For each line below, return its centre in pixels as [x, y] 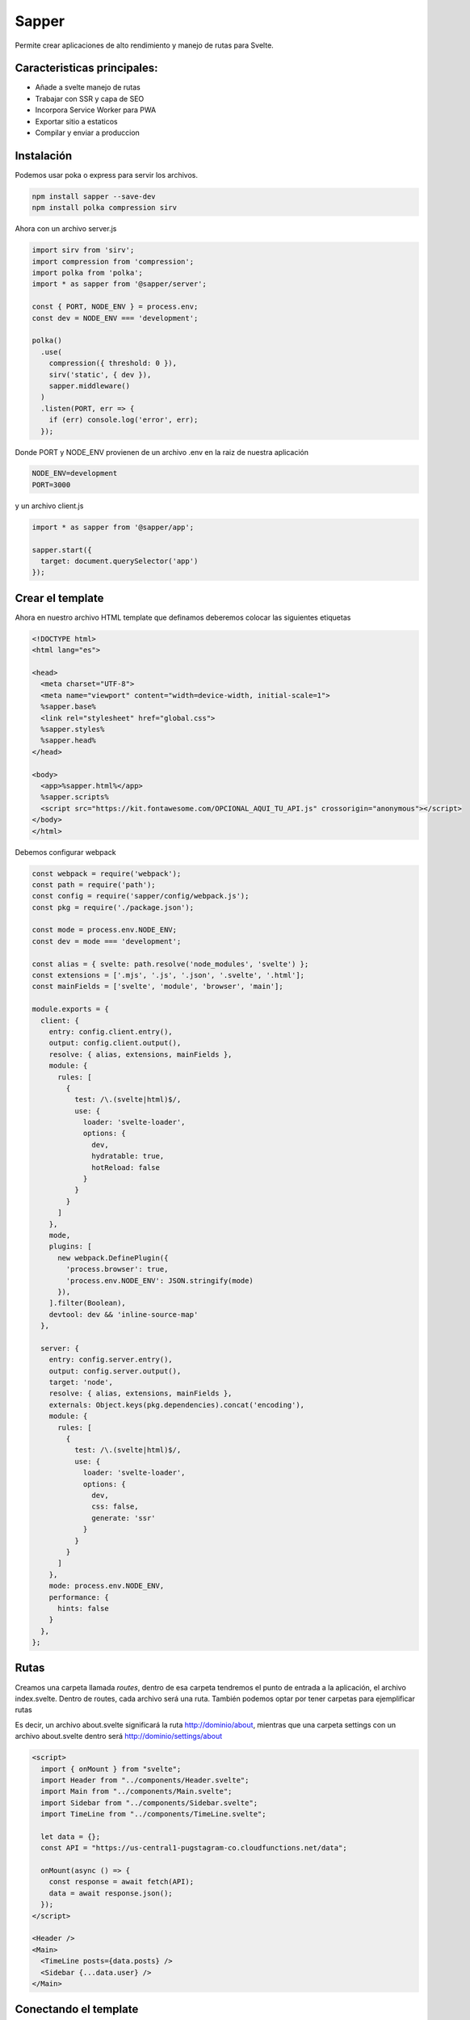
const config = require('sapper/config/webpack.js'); [141, 896]
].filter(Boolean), [88, 1303]
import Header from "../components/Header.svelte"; [145, 1780]
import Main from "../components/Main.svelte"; [136, 1791]
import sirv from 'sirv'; [83, 250]
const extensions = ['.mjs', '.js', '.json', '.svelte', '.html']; [168, 975]
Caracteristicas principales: [86, 68]
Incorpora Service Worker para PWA [96, 110]
